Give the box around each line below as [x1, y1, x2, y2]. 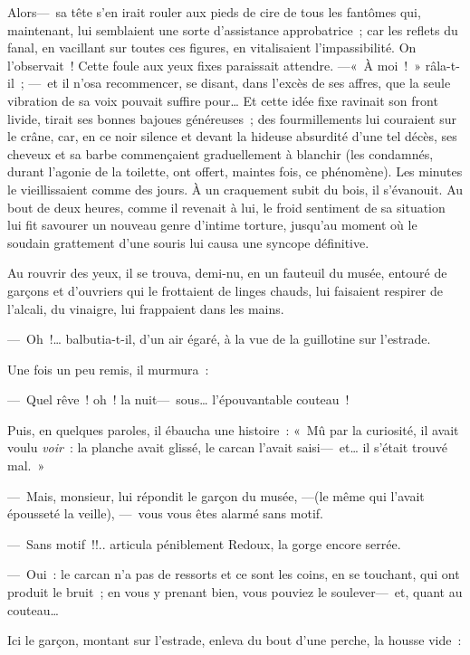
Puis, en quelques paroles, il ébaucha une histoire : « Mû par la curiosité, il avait [7, 420, 459, 439]
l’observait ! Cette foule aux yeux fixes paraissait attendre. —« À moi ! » [7, 55, 421, 74]
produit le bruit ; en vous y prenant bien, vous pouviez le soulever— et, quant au [7, 583, 463, 602]
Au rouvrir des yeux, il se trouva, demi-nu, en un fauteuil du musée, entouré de [7, 263, 447, 282]
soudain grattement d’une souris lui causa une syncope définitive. [7, 233, 369, 252]
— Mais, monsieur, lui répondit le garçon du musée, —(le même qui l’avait [7, 486, 425, 505]
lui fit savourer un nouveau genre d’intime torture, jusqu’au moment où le [7, 215, 417, 234]
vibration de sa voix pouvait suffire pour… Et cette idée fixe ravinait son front [7, 90, 438, 109]
